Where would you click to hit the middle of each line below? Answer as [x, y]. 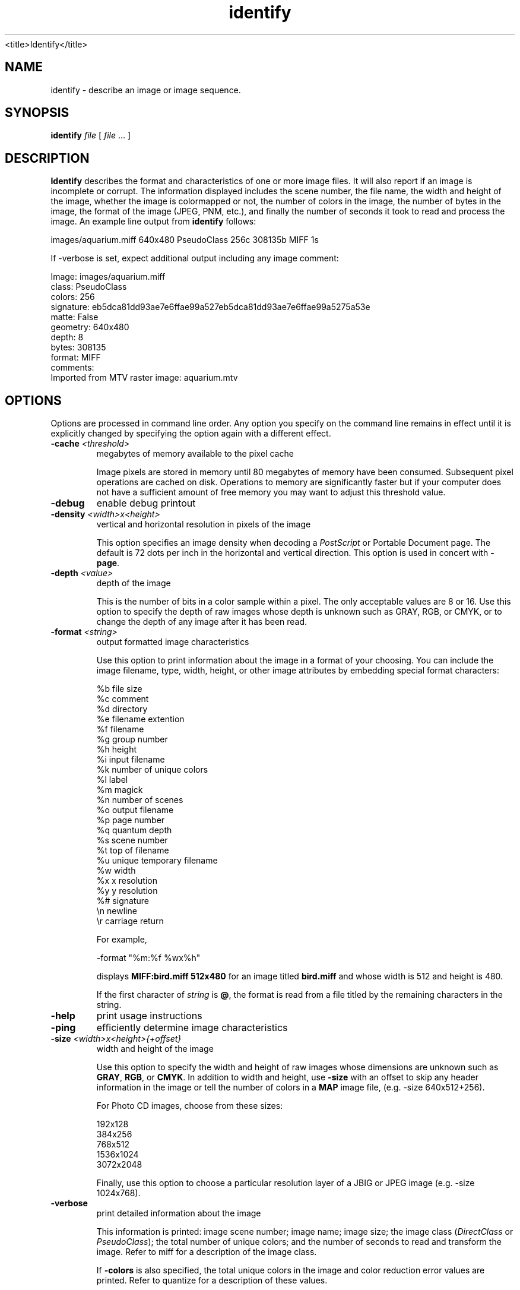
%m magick [120, 790]
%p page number [131, 820]
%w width [116, 871]
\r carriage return [130, 921]
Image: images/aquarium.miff [108, 277]
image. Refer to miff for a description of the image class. [207, 1252]
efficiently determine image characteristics [192, 1028]
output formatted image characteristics [173, 642]
